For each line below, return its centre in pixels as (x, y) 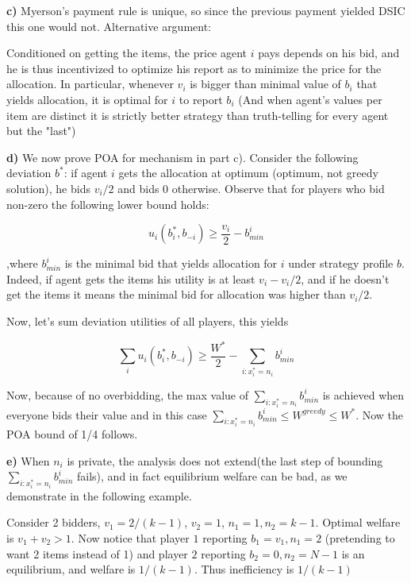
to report (201, 99)
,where (22, 263)
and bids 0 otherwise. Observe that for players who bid (251, 188)
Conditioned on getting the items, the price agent (127, 53)
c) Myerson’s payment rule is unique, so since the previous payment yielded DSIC (206, 10)
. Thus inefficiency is (244, 569)
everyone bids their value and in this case (107, 414)
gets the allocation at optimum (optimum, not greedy (248, 173)
